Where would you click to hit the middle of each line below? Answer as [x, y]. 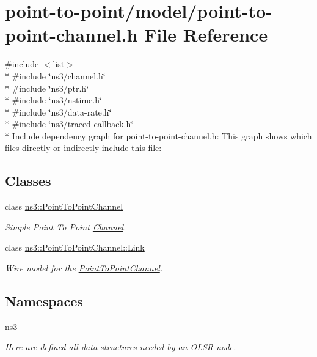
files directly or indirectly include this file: [83, 148]
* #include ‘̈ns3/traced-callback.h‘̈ [69, 124]
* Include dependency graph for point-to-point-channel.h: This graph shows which [158, 135]
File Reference [206, 35]
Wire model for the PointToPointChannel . [84, 268]
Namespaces [44, 301]
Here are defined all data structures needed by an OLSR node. [121, 347]
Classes [28, 181]
